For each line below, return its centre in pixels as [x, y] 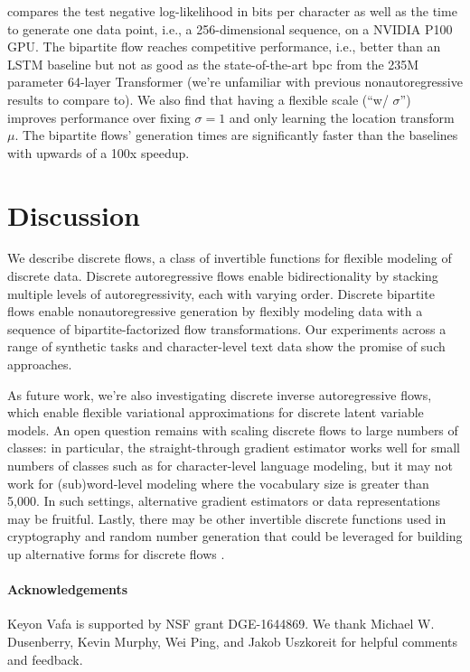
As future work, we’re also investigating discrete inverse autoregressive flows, [220, 394]
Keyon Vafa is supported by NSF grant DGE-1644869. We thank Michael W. [221, 624]
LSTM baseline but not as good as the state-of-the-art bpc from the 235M [213, 64]
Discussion [74, 215]
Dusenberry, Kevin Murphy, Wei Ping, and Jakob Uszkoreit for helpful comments [233, 641]
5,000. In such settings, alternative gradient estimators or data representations [224, 501]
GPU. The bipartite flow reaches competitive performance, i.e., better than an [224, 47]
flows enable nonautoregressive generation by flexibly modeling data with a [215, 311]
